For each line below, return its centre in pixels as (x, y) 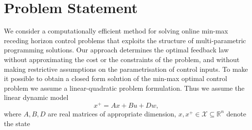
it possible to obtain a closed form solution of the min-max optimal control (116, 78)
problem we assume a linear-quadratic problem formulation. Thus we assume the (124, 88)
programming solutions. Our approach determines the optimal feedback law (117, 50)
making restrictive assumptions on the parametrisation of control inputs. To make (126, 69)
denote (236, 113)
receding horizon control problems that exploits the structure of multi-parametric (125, 40)
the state (17, 123)
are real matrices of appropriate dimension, (112, 113)
